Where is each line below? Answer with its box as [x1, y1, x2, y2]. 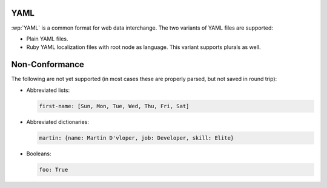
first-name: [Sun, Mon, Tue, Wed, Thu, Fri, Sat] [39, 103, 190, 109]
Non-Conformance [11, 59, 85, 70]
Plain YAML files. [26, 35, 68, 42]
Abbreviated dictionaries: [26, 118, 89, 125]
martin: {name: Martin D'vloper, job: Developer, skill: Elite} [39, 134, 234, 141]
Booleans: [26, 150, 51, 157]
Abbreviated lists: [26, 86, 70, 94]
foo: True [39, 166, 68, 173]
